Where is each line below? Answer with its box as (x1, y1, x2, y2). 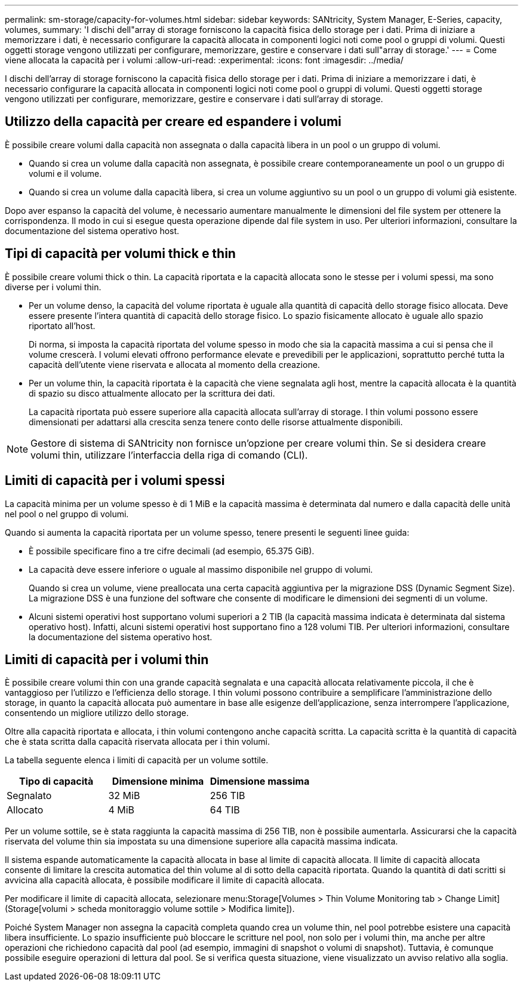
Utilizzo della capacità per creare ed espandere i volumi (5, 114, 342, 130)
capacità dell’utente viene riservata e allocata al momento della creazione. (29, 359, 320, 370)
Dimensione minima (112, 775, 204, 788)
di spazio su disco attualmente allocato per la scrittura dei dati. (29, 388, 275, 398)
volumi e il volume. (29, 168, 102, 179)
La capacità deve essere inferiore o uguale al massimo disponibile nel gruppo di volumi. (29, 564, 373, 575)
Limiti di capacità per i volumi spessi (5, 473, 225, 489)
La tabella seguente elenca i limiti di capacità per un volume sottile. (5, 755, 269, 766)
